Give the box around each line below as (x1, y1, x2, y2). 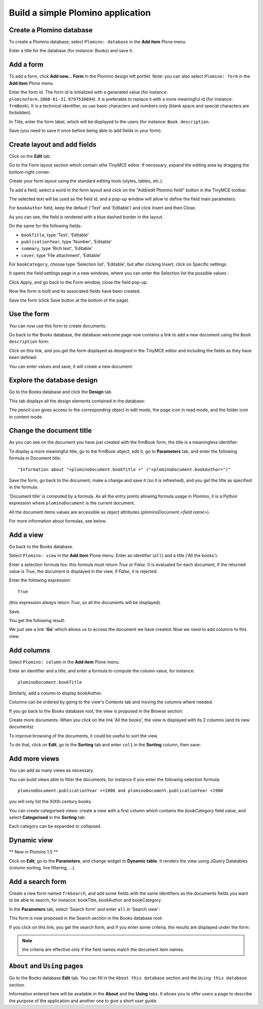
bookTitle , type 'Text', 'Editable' (21, 232, 89, 238)
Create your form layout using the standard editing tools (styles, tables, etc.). (9, 178, 163, 184)
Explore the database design (9, 376, 98, 384)
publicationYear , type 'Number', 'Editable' (21, 238, 112, 244)
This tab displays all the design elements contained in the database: (9, 398, 146, 404)
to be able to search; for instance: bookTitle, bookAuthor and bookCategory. (9, 897, 162, 903)
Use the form (9, 310, 50, 318)
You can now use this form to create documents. (9, 323, 107, 329)
